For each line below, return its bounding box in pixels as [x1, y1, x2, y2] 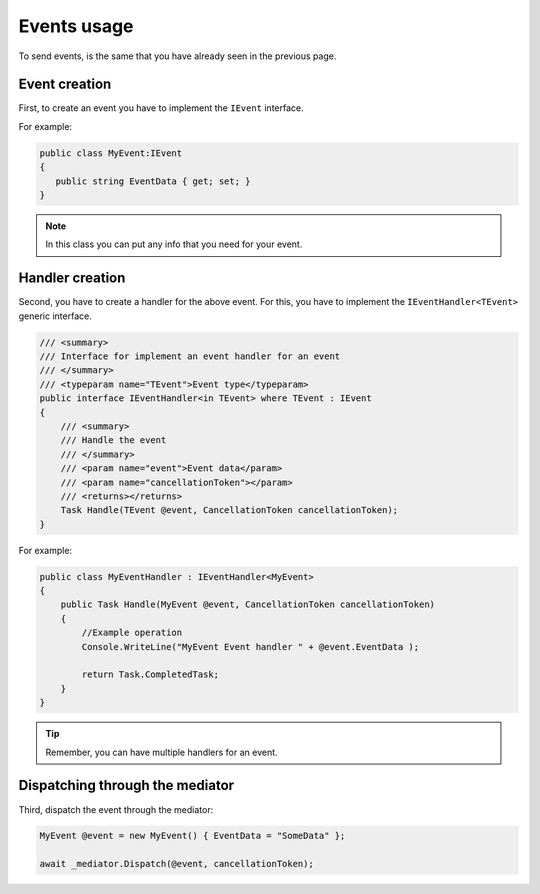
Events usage [18, 15, 134, 37]
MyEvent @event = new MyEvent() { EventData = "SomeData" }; [39, 830, 346, 842]
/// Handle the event [60, 435, 167, 446]
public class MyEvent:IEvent [39, 147, 183, 159]
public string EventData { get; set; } [55, 175, 251, 187]
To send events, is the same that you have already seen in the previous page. [18, 50, 337, 62]
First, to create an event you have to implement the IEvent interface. [18, 102, 304, 114]
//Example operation [81, 627, 183, 639]
